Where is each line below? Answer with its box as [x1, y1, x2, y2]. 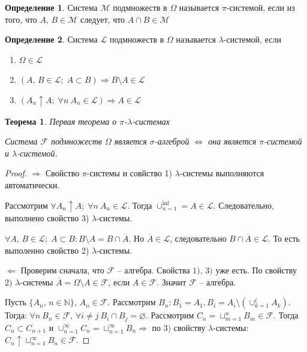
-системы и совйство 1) [86, 167, 173, 179]
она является [208, 135, 257, 148]
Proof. [5, 167, 27, 179]
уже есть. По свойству [215, 264, 297, 276]
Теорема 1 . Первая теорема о [5, 115, 117, 127]
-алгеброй [154, 135, 189, 148]
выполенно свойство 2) [5, 243, 89, 256]
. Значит [156, 275, 186, 288]
